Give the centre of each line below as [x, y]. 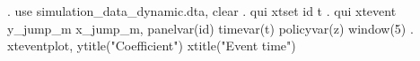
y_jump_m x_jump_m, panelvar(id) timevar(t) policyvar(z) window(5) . [210, 28]
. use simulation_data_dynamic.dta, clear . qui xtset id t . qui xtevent [202, 11]
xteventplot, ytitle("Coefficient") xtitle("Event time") [152, 46]
